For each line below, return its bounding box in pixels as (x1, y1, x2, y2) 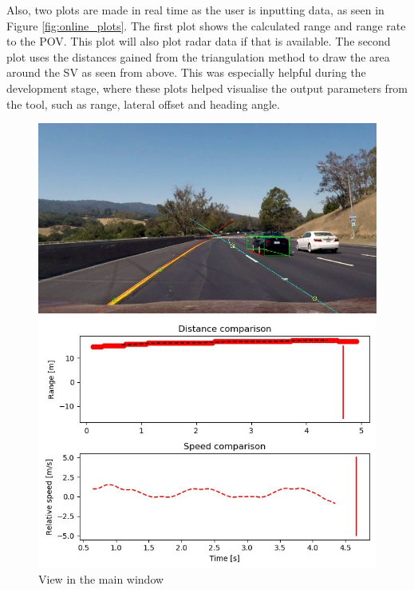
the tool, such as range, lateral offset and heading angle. (6, 95, 280, 112)
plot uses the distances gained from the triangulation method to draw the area (6, 48, 390, 65)
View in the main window (38, 571, 164, 588)
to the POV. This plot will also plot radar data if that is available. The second (6, 33, 391, 50)
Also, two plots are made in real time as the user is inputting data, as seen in (6, 2, 384, 18)
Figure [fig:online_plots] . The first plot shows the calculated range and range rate (6, 17, 406, 34)
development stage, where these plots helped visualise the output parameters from (6, 79, 408, 96)
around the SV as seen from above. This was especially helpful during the (6, 64, 366, 81)
